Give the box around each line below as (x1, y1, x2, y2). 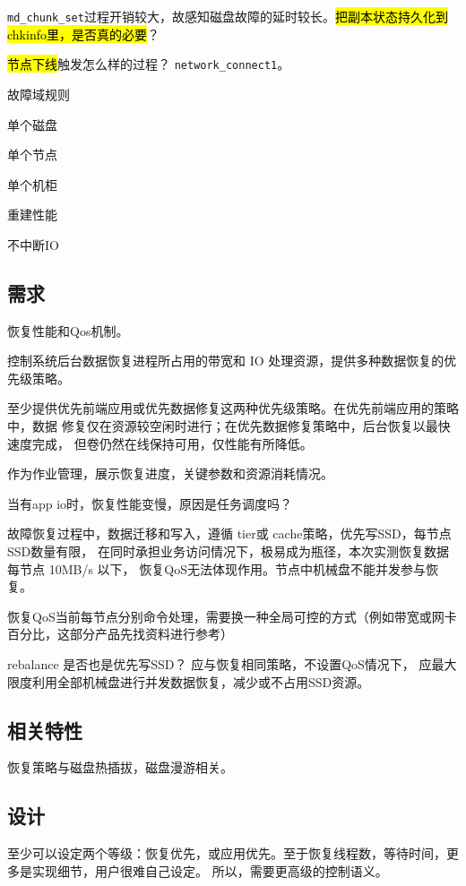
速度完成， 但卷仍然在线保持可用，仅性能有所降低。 (7, 434, 313, 452)
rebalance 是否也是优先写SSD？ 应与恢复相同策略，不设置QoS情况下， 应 (7, 654, 432, 673)
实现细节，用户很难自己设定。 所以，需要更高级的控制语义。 (31, 861, 388, 880)
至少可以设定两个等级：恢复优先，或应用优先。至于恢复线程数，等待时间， (7, 844, 446, 863)
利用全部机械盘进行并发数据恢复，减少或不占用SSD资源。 (31, 672, 370, 691)
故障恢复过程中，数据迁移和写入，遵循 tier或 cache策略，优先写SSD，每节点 (7, 524, 452, 543)
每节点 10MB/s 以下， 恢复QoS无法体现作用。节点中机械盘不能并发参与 (7, 559, 426, 578)
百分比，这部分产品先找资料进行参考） (7, 624, 233, 643)
